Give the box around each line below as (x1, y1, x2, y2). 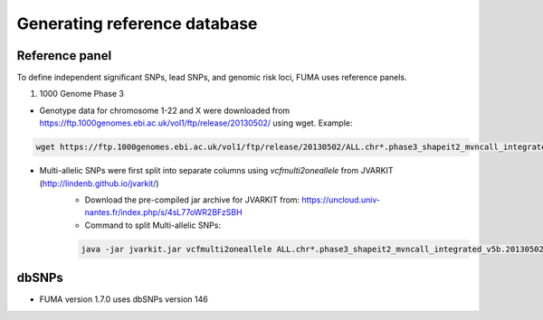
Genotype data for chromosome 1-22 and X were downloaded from (39, 105, 291, 116)
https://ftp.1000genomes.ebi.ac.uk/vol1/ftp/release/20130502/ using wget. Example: (39, 118, 353, 128)
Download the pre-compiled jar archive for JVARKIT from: (84, 194, 300, 205)
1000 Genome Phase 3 (39, 89, 124, 99)
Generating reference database (16, 14, 258, 33)
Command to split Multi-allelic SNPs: (84, 220, 222, 231)
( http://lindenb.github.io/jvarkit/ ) (39, 177, 159, 189)
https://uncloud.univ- (301, 194, 381, 205)
